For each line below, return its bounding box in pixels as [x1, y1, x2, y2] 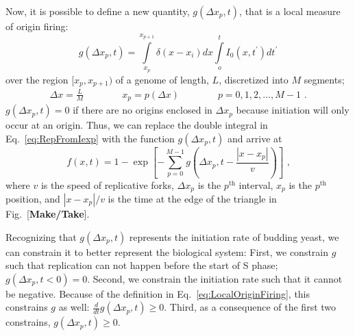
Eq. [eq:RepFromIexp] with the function [5, 131, 175, 145]
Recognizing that [5, 229, 77, 244]
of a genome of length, [115, 72, 209, 86]
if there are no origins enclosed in [73, 103, 212, 117]
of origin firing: [5, 19, 69, 33]
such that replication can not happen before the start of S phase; [5, 258, 278, 272]
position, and [5, 192, 60, 206]
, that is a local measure [239, 4, 341, 18]
